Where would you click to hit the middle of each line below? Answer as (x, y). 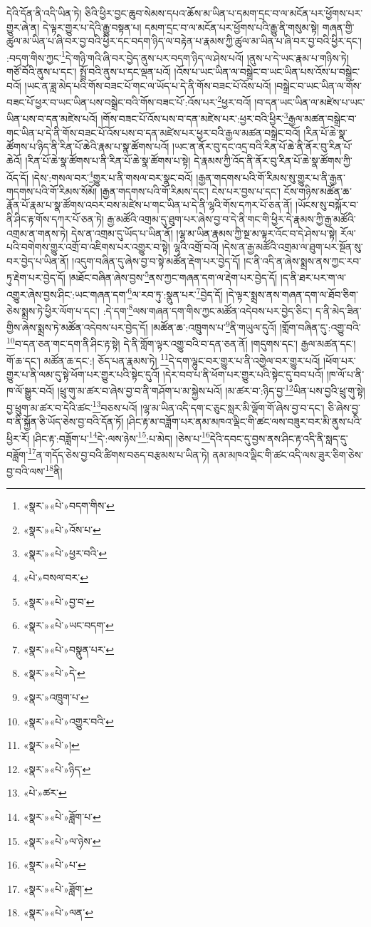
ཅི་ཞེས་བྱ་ (344, 407)
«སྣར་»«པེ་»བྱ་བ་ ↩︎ (59, 601)
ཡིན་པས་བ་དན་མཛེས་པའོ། (52, 119)
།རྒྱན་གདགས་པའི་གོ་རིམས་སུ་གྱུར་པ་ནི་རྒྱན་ (271, 177)
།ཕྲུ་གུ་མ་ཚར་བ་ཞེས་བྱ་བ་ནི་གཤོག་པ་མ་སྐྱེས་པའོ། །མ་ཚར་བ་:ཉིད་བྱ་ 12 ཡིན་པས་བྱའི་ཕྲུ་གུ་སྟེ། (211, 390)
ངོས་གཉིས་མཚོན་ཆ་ (318, 191)
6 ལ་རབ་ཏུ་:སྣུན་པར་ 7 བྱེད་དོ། (175, 293)
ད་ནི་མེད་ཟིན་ (338, 310)
